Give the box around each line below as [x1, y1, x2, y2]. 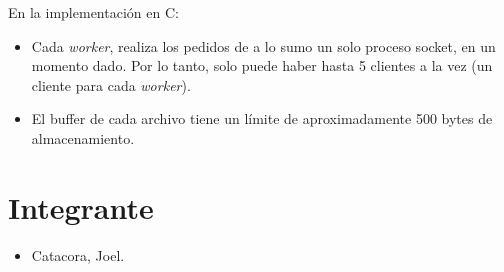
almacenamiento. [31, 127, 135, 148]
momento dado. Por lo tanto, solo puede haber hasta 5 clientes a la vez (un [31, 55, 493, 76]
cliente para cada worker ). [31, 74, 191, 95]
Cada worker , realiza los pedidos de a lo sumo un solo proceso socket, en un [31, 35, 496, 56]
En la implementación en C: [8, 2, 179, 22]
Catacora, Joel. [31, 244, 125, 265]
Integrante [8, 186, 154, 227]
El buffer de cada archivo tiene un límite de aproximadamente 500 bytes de [31, 108, 493, 129]
